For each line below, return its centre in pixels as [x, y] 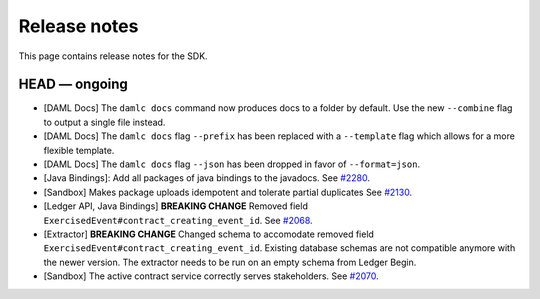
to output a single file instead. [104, 122]
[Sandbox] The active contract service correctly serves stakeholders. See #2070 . [211, 276]
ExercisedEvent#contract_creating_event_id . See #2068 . [178, 220]
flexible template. [79, 150]
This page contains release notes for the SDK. [113, 56]
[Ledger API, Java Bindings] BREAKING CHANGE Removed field [176, 206]
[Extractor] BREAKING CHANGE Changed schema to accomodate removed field [209, 234]
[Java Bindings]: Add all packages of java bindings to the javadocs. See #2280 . [206, 178]
